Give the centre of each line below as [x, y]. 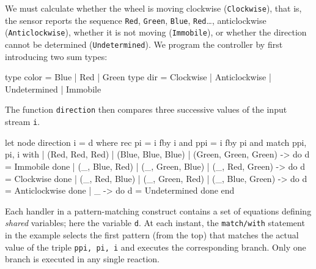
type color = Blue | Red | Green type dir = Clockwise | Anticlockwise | [138, 77]
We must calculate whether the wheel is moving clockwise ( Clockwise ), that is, [153, 8]
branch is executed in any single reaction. [83, 259]
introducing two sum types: [56, 56]
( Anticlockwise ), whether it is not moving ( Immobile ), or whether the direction [156, 32]
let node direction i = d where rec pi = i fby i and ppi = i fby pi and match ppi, [156, 142]
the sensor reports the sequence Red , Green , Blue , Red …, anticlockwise [136, 20]
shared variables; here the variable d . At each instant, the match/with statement [155, 223]
